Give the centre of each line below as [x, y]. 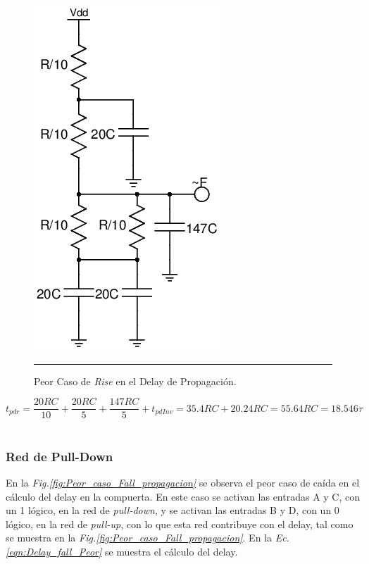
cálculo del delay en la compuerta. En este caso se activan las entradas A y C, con [183, 496]
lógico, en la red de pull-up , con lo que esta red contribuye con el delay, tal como [180, 524]
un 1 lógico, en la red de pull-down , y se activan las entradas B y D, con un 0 [173, 510]
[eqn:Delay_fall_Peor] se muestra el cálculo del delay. [122, 552]
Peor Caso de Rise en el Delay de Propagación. [135, 381]
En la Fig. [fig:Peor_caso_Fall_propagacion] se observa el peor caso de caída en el [183, 483]
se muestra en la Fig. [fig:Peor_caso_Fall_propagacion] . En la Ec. [148, 538]
